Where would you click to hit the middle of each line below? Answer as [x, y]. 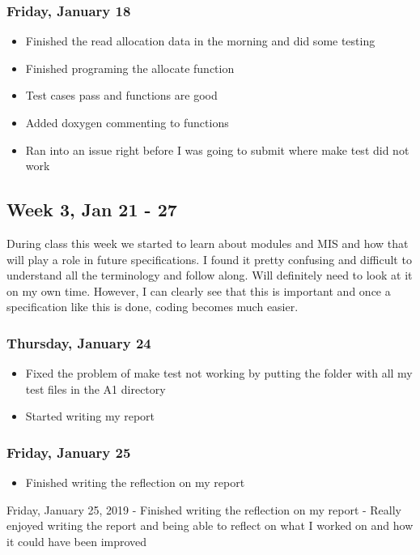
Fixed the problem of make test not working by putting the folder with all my [219, 373]
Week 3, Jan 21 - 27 [92, 209]
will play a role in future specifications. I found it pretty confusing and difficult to [209, 259]
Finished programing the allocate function [130, 68]
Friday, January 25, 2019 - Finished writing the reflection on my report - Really [204, 509]
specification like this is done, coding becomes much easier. [153, 307]
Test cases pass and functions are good [121, 95]
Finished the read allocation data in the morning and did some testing [200, 41]
